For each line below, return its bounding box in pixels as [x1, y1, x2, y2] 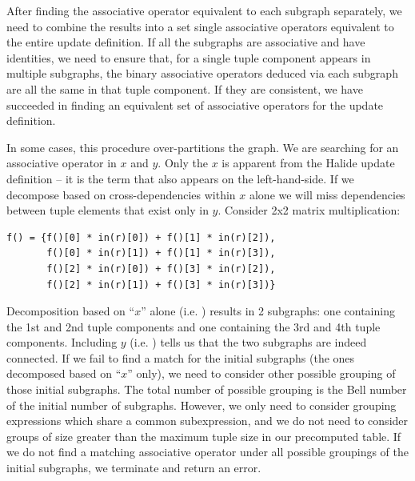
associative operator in [6, 154, 117, 171]
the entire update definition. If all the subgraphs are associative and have [6, 34, 365, 50]
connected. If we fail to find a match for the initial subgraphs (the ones [6, 349, 355, 366]
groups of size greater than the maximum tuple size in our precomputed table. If [6, 427, 401, 444]
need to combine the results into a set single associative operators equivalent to [6, 18, 394, 34]
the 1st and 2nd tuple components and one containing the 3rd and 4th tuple [6, 318, 381, 335]
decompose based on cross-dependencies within [6, 186, 236, 202]
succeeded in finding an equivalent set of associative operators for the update [6, 96, 384, 113]
